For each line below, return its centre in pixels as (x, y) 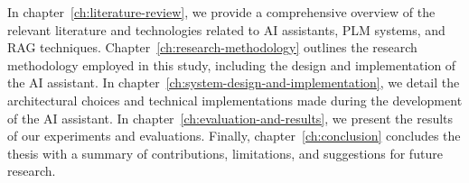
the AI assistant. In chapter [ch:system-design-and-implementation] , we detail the (234, 82)
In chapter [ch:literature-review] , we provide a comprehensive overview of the (221, 12)
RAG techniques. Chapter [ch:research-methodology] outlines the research (212, 47)
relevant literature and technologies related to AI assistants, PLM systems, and (226, 29)
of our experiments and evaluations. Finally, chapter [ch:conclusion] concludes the (234, 136)
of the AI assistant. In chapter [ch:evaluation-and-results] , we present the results (230, 118)
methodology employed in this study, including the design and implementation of (232, 64)
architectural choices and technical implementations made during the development (235, 100)
